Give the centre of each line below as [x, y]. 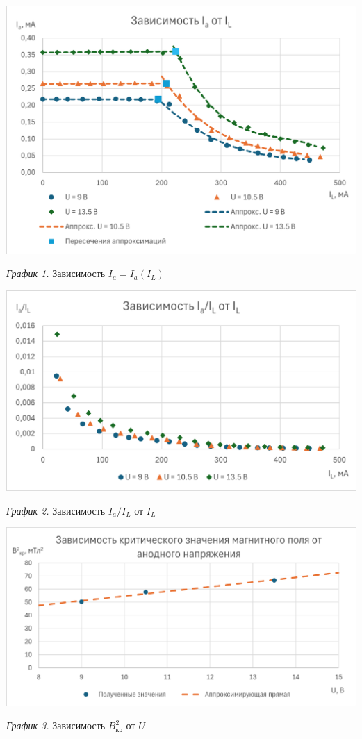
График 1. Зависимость [56, 273]
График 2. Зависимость [56, 510]
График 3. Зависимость [56, 725]
